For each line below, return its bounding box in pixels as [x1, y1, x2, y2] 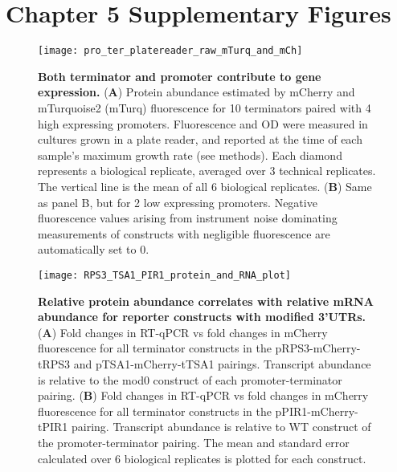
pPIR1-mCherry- [275, 402, 358, 419]
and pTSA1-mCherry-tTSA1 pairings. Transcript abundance [73, 355, 371, 372]
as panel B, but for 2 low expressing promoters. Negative [38, 193, 317, 210]
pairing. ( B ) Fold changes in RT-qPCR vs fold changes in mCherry [38, 387, 369, 404]
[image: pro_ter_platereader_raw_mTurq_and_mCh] [38, 45, 303, 57]
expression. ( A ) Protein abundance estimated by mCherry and [38, 83, 355, 100]
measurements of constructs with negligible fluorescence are [38, 225, 330, 242]
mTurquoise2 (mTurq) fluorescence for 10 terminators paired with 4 [38, 99, 371, 116]
